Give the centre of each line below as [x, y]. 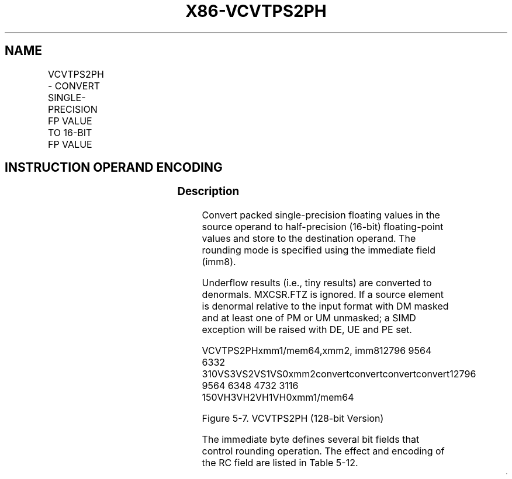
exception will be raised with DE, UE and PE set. [307, 330]
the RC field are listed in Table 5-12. [280, 463]
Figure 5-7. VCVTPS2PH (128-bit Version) [293, 419]
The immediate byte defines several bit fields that [311, 440]
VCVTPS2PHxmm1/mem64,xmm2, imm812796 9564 [317, 351]
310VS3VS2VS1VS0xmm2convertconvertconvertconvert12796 [339, 374]
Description [208, 192]
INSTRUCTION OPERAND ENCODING [114, 168]
